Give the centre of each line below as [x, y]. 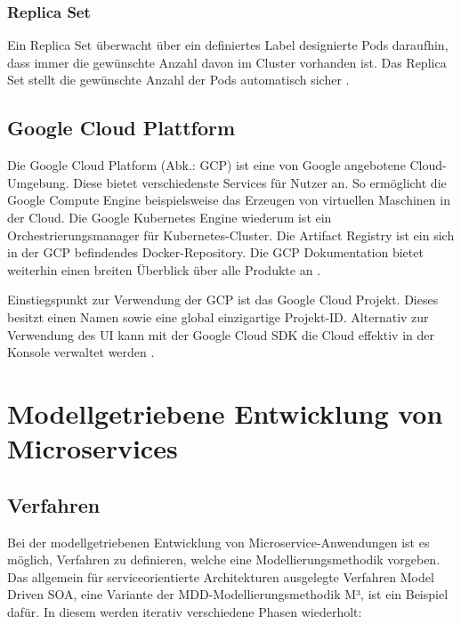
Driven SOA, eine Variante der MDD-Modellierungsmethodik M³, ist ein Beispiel [228, 594]
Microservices [93, 448]
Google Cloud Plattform [121, 128]
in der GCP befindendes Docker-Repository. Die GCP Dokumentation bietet [215, 252]
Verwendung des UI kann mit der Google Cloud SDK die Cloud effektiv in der [221, 334]
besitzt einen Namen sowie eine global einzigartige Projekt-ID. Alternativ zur [218, 316]
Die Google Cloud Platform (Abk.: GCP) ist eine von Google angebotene [206, 165]
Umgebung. [38, 182]
